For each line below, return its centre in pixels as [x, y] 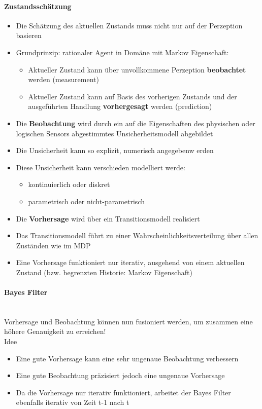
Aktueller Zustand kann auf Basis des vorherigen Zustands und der [133, 96]
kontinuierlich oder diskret [69, 184]
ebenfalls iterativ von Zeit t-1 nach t [73, 402]
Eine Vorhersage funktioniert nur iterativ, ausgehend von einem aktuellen [130, 262]
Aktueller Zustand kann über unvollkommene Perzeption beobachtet [137, 69]
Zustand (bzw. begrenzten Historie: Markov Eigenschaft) [104, 272]
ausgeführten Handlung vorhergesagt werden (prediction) [120, 106]
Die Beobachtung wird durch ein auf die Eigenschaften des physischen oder [136, 123]
